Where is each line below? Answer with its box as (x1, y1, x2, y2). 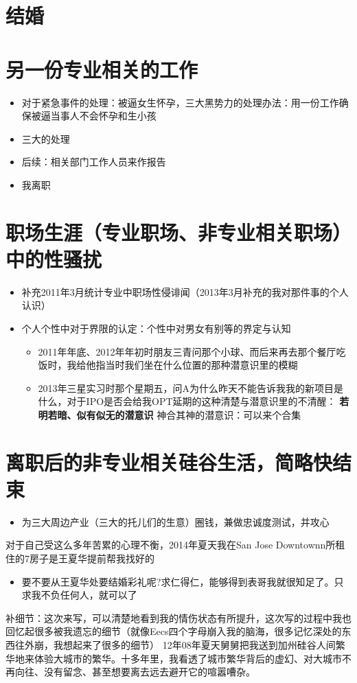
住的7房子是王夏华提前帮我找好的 (5, 551, 154, 566)
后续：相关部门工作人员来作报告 (21, 154, 166, 169)
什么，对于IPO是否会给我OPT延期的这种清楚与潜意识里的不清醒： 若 (38, 394, 349, 408)
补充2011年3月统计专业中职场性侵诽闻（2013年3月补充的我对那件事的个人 (21, 284, 349, 299)
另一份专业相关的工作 (5, 55, 198, 83)
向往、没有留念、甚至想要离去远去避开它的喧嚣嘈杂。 (14, 664, 255, 679)
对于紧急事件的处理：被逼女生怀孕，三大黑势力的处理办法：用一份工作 (21, 95, 339, 109)
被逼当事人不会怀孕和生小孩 (31, 108, 157, 123)
